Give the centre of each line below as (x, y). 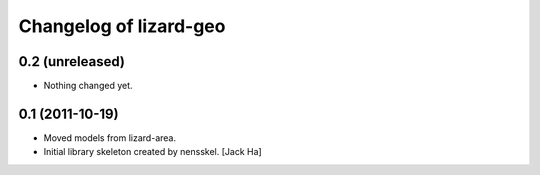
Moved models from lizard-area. (110, 137)
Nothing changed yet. (88, 86)
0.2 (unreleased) (71, 61)
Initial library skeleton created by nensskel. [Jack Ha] (152, 152)
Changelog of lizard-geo (122, 26)
